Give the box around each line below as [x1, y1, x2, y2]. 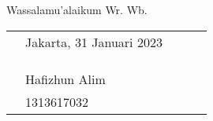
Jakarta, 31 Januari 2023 [25, 32, 163, 51]
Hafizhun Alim [25, 69, 106, 88]
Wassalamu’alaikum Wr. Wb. [6, 2, 148, 17]
